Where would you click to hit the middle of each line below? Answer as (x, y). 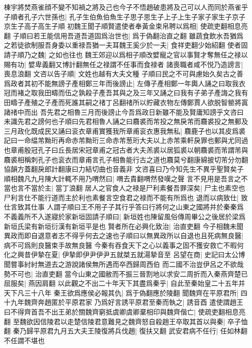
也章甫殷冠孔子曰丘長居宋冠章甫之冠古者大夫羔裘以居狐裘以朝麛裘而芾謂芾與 (126, 149)
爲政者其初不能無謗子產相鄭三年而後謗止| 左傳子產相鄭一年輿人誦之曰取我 (121, 83)
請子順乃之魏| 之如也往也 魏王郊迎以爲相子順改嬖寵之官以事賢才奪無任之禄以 (126, 54)
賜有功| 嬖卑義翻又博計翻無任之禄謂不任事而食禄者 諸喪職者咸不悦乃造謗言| (124, 64)
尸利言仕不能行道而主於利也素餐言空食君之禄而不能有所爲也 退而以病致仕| (121, 197)
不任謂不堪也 (24, 340)
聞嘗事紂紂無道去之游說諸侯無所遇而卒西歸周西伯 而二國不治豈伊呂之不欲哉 (124, 264)
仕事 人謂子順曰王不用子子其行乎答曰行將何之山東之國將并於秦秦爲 (137, 207)
